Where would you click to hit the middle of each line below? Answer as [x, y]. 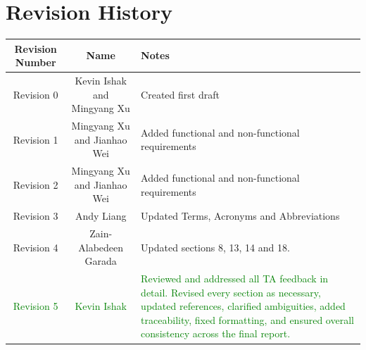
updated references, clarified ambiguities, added [243, 306]
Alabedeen [101, 247]
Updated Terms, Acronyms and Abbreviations [240, 216]
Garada [101, 261]
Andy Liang [101, 216]
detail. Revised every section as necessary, [231, 292]
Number [36, 62]
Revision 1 [36, 139]
